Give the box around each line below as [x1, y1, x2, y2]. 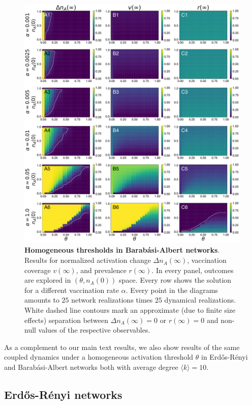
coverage [24, 264, 51, 275]
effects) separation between [24, 314, 109, 325]
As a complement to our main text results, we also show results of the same [4, 341, 240, 352]
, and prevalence [76, 264, 127, 275]
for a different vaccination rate [24, 284, 119, 295]
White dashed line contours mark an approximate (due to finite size [24, 305, 236, 315]
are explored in [24, 275, 71, 285]
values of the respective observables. [38, 325, 150, 335]
